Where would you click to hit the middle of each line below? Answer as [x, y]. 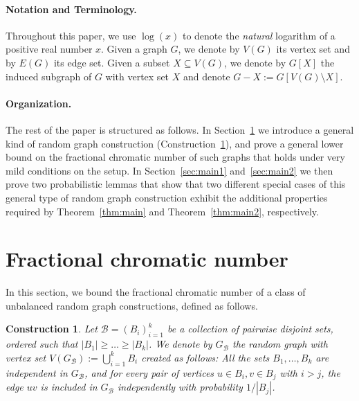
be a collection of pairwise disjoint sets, [250, 329]
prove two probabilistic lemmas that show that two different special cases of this [176, 184]
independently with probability [180, 387]
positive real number [49, 49]
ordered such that [42, 344]
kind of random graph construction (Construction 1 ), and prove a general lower [175, 143]
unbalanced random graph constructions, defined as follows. [132, 305]
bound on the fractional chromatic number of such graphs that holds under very [175, 157]
